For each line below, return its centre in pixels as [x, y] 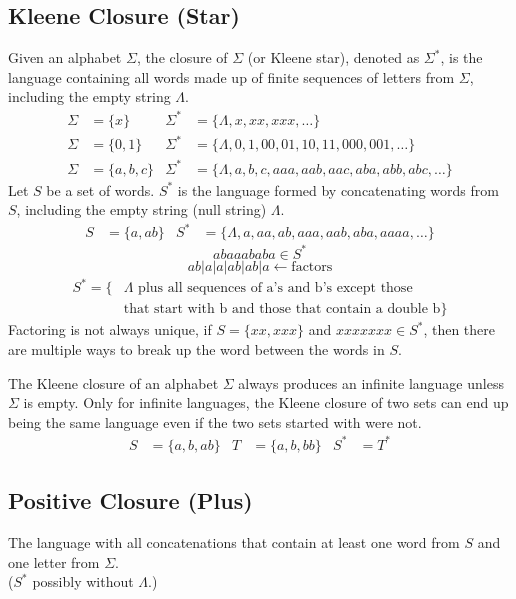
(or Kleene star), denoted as [333, 57]
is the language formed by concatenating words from [338, 189]
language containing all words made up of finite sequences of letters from [231, 76]
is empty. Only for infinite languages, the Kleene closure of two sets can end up [266, 402]
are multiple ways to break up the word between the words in [196, 348]
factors [312, 266]
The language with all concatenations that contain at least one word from [234, 542]
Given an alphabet [65, 57]
